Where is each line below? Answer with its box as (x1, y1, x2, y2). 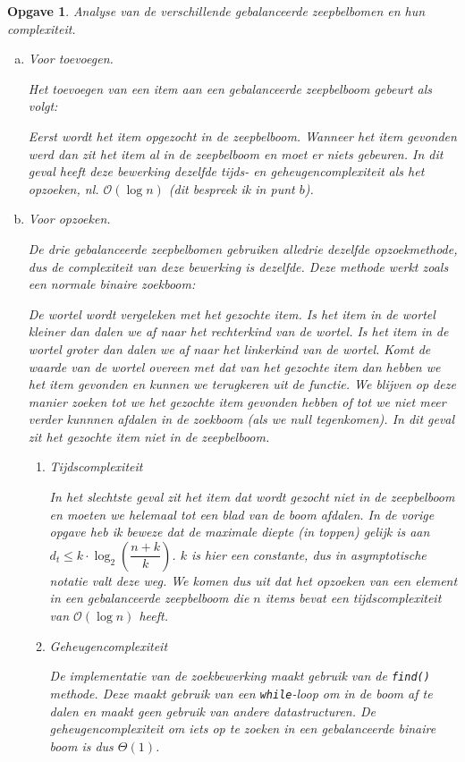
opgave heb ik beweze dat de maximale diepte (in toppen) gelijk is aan (49, 522, 430, 541)
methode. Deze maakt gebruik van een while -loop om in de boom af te (49, 683, 433, 702)
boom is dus (49, 736, 114, 755)
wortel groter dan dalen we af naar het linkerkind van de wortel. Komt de (28, 339, 431, 358)
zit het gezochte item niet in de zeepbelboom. (28, 427, 270, 445)
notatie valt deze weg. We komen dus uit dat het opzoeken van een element (49, 571, 458, 589)
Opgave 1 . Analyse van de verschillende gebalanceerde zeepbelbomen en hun (7, 2, 426, 20)
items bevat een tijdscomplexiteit (265, 588, 442, 607)
